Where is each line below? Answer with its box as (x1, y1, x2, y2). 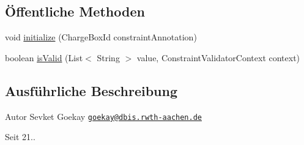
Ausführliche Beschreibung (5, 81, 177, 100)
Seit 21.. (5, 130, 35, 143)
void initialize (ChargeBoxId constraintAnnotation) (5, 31, 197, 43)
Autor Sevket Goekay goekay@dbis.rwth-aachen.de (5, 110, 202, 122)
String (97, 51, 120, 64)
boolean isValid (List (5, 51, 83, 64)
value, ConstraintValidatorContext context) (136, 51, 300, 64)
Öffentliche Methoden (5, 2, 145, 21)
